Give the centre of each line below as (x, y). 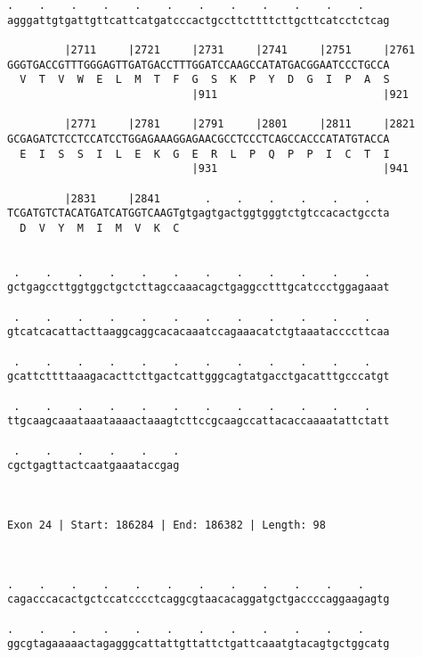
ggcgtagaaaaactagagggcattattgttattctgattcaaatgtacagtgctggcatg (199, 644)
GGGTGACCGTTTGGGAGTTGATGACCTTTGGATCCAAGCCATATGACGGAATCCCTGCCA (199, 65)
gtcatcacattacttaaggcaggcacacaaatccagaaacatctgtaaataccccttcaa (199, 332)
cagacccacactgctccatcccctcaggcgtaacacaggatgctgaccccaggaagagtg (199, 600)
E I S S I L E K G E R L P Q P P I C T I (205, 154)
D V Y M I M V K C (100, 228)
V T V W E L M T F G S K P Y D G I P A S (205, 80)
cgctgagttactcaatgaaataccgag (93, 466)
